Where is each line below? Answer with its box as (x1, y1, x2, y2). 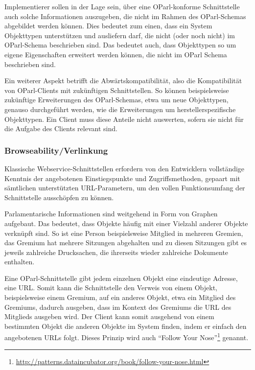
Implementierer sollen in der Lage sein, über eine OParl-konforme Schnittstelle (4, 1, 240, 11)
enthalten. (4, 256, 35, 267)
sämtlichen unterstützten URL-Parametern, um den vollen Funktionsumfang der (4, 183, 245, 193)
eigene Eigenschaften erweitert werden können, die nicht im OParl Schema (4, 49, 227, 59)
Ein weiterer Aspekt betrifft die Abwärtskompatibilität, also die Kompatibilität (4, 75, 242, 86)
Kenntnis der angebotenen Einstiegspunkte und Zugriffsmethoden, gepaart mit (4, 173, 240, 183)
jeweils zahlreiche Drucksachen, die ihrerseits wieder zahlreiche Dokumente (4, 247, 229, 257)
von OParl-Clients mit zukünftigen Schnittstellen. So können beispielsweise (4, 85, 229, 95)
